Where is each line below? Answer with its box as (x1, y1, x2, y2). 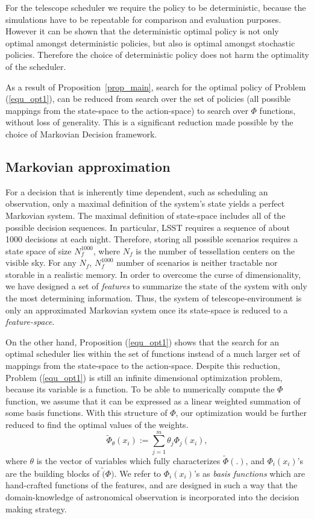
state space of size (5, 244, 72, 257)
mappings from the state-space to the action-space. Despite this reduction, (5, 359, 280, 372)
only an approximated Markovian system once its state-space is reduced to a (5, 303, 288, 316)
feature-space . (5, 315, 55, 328)
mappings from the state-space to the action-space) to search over (5, 104, 248, 116)
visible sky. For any (5, 256, 77, 269)
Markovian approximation (5, 157, 171, 175)
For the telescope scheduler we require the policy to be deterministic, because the (5, 1, 306, 13)
